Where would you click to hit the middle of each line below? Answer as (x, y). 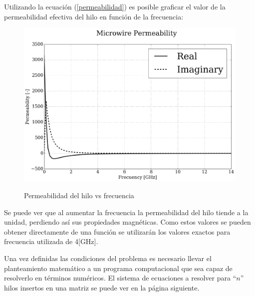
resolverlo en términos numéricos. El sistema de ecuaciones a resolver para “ (120, 278)
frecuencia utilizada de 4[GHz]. (51, 241)
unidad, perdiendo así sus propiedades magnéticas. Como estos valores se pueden (127, 222)
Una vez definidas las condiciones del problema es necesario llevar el (108, 258)
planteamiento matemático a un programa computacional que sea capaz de (118, 268)
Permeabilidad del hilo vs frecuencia (79, 195)
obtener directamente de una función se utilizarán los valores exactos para (117, 231)
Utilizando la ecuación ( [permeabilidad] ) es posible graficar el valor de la (115, 6)
